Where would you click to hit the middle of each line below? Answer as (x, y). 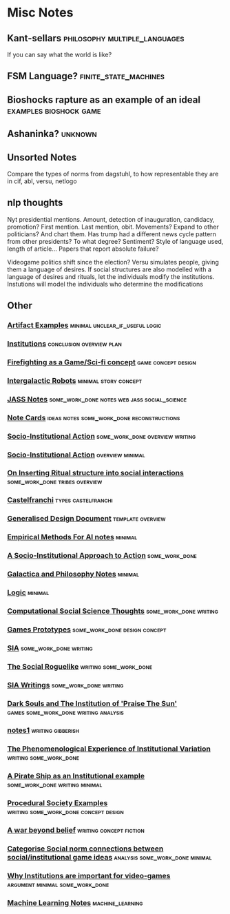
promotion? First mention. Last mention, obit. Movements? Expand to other (113, 227)
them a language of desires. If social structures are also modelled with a (109, 269)
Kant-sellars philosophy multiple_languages (96, 38)
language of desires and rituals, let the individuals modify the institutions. (111, 276)
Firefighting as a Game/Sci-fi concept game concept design (102, 362)
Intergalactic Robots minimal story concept (75, 380)
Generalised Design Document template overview (86, 519)
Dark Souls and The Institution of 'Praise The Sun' (92, 703)
